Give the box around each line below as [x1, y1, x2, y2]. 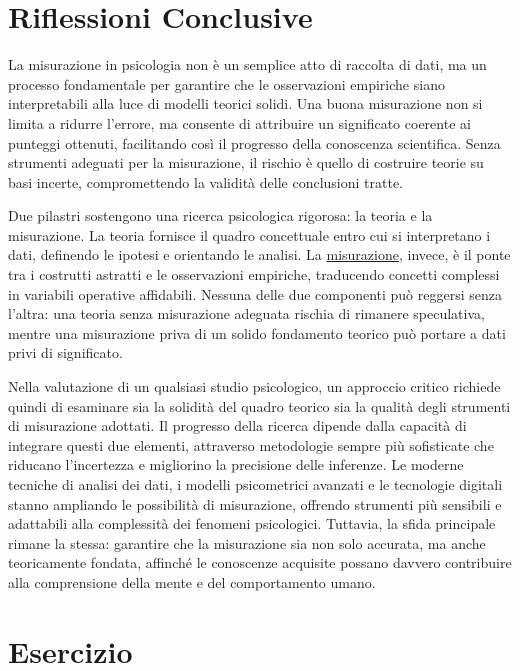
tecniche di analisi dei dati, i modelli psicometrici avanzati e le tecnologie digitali [8, 474, 503, 494]
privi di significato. [8, 342, 123, 363]
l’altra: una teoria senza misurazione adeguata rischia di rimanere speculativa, [8, 303, 485, 324]
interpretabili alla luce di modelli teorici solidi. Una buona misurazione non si [8, 93, 483, 114]
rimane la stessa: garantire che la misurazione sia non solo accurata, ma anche [8, 532, 486, 553]
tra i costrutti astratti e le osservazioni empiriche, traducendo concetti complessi [8, 264, 500, 285]
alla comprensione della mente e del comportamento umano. [8, 571, 376, 592]
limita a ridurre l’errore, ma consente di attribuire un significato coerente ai [8, 112, 471, 133]
